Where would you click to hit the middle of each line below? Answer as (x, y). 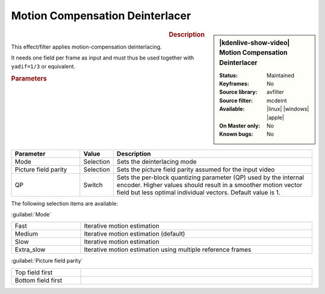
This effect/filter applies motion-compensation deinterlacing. (86, 47)
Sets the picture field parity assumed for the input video (196, 170)
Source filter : (236, 100)
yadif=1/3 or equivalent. (43, 66)
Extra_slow (30, 250)
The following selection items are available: (65, 203)
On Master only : (240, 126)
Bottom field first (39, 280)
